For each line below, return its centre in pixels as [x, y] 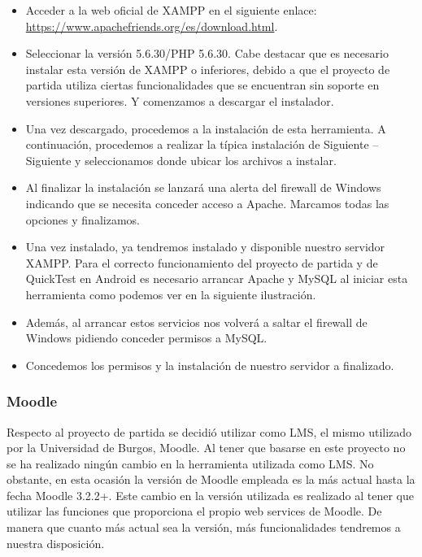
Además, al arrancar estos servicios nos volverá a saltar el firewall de [196, 322]
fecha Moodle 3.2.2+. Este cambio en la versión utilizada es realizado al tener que [211, 495]
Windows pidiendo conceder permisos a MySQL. [146, 338]
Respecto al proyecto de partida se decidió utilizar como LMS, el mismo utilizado [209, 431]
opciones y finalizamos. [83, 219]
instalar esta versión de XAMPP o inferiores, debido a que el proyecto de [208, 69]
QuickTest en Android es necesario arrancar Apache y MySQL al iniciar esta [217, 278]
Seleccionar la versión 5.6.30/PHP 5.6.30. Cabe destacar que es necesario [207, 53]
